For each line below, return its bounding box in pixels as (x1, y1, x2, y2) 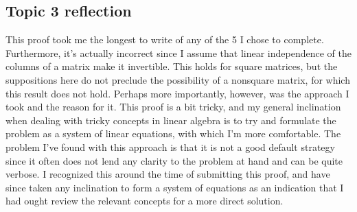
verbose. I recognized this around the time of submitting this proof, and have (5, 167, 330, 181)
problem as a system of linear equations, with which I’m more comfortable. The (5, 126, 341, 141)
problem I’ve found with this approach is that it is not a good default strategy (5, 139, 335, 154)
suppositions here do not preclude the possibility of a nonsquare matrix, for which (5, 72, 350, 86)
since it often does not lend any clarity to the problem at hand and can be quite (5, 153, 343, 167)
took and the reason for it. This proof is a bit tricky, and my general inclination (5, 99, 341, 114)
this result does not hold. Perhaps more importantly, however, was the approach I (5, 86, 349, 100)
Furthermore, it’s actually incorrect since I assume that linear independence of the (5, 45, 352, 60)
